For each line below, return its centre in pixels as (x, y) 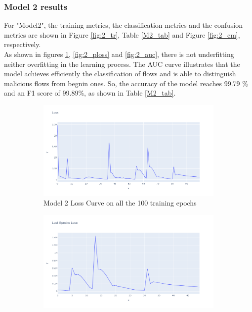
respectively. (22, 44)
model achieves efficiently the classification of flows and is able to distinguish (120, 74)
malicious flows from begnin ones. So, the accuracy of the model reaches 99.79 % (126, 83)
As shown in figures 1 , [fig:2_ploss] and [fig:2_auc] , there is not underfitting (119, 54)
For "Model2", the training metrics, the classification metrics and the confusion (123, 25)
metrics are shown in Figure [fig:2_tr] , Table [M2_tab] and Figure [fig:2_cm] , (122, 34)
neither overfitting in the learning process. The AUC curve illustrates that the (122, 64)
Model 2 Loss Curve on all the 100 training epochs (120, 203)
